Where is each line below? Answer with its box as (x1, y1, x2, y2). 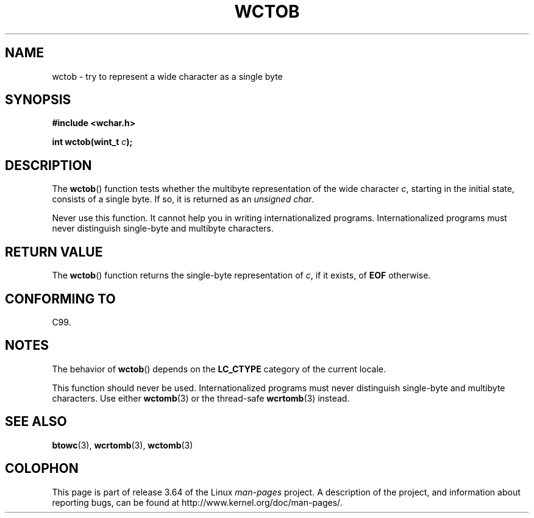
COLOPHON (5, 461, 79, 477)
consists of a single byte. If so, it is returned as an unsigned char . (52, 194, 315, 205)
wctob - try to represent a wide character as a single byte (52, 71, 283, 82)
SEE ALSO (5, 414, 67, 430)
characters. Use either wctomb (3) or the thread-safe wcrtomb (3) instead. (52, 392, 350, 403)
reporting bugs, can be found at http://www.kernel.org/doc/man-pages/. (52, 497, 343, 508)
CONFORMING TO (5, 291, 116, 307)
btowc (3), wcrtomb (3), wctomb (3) (52, 439, 193, 450)
